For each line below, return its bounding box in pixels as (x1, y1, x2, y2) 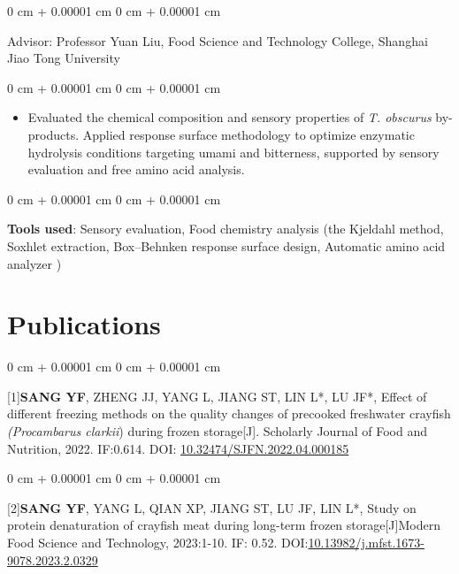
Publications (7, 306, 161, 342)
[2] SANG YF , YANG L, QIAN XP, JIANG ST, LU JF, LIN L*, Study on (7, 498, 417, 517)
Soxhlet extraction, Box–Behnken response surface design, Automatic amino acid (7, 236, 446, 255)
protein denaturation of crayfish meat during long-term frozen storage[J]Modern (7, 516, 440, 534)
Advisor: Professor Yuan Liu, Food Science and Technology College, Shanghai (7, 31, 428, 50)
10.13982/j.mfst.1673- (308, 533, 425, 551)
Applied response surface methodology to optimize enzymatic (82, 125, 415, 143)
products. (27, 125, 80, 143)
